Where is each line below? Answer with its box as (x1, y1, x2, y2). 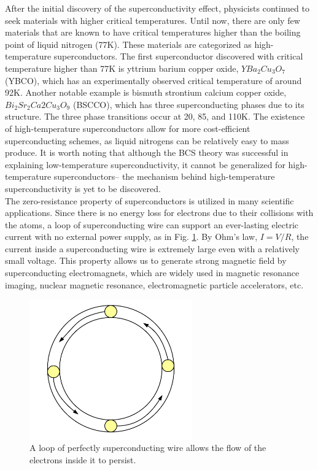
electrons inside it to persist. (29, 453, 136, 466)
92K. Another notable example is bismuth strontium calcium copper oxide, (5, 86, 287, 99)
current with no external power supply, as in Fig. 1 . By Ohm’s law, (5, 230, 258, 243)
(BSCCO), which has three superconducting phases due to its (72, 98, 304, 110)
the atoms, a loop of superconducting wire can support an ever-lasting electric (5, 218, 299, 231)
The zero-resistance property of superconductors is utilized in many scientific (5, 194, 294, 207)
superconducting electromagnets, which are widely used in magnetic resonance (5, 266, 300, 279)
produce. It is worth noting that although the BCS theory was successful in (5, 146, 289, 159)
